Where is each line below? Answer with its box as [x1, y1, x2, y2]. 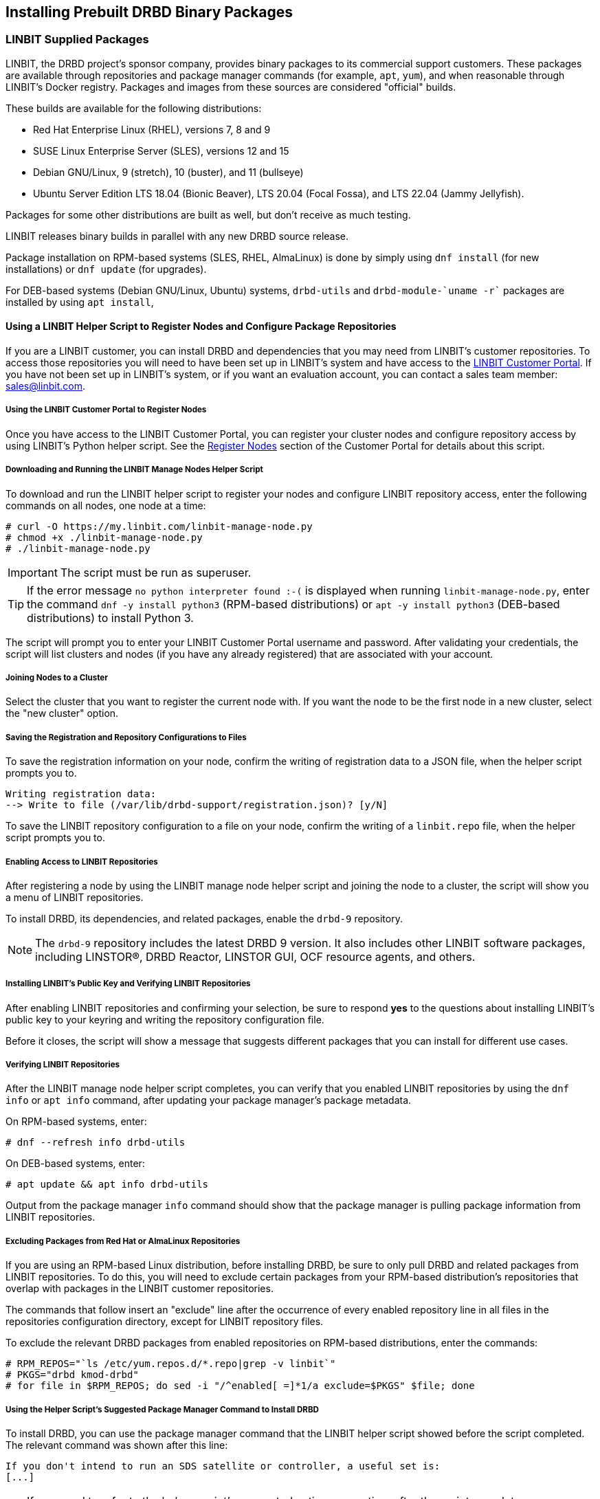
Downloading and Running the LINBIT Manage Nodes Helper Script [5, 465, 263, 475]
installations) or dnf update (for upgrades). [5, 263, 207, 275]
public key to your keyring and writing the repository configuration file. [5, 1013, 324, 1025]
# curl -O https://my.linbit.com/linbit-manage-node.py [5, 520, 313, 532]
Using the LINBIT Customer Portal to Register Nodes [5, 405, 207, 415]
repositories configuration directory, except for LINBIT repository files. [5, 1315, 324, 1328]
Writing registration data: [5, 788, 157, 800]
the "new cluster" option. [5, 707, 119, 720]
